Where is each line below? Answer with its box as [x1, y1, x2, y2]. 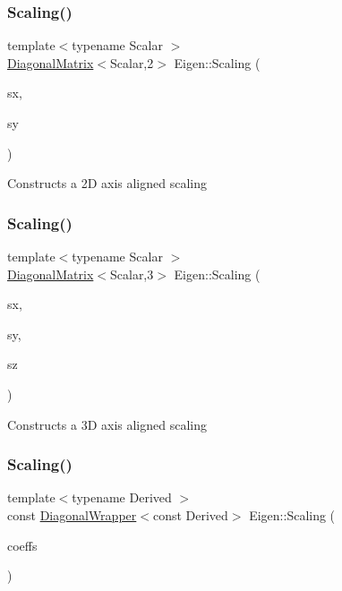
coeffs [7, 535, 38, 554]
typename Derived [72, 488, 172, 507]
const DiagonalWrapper [7, 505, 137, 524]
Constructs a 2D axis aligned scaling [7, 174, 207, 193]
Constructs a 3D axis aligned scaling [7, 415, 207, 433]
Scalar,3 [109, 264, 154, 283]
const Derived [152, 505, 228, 524]
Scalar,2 [109, 53, 154, 72]
